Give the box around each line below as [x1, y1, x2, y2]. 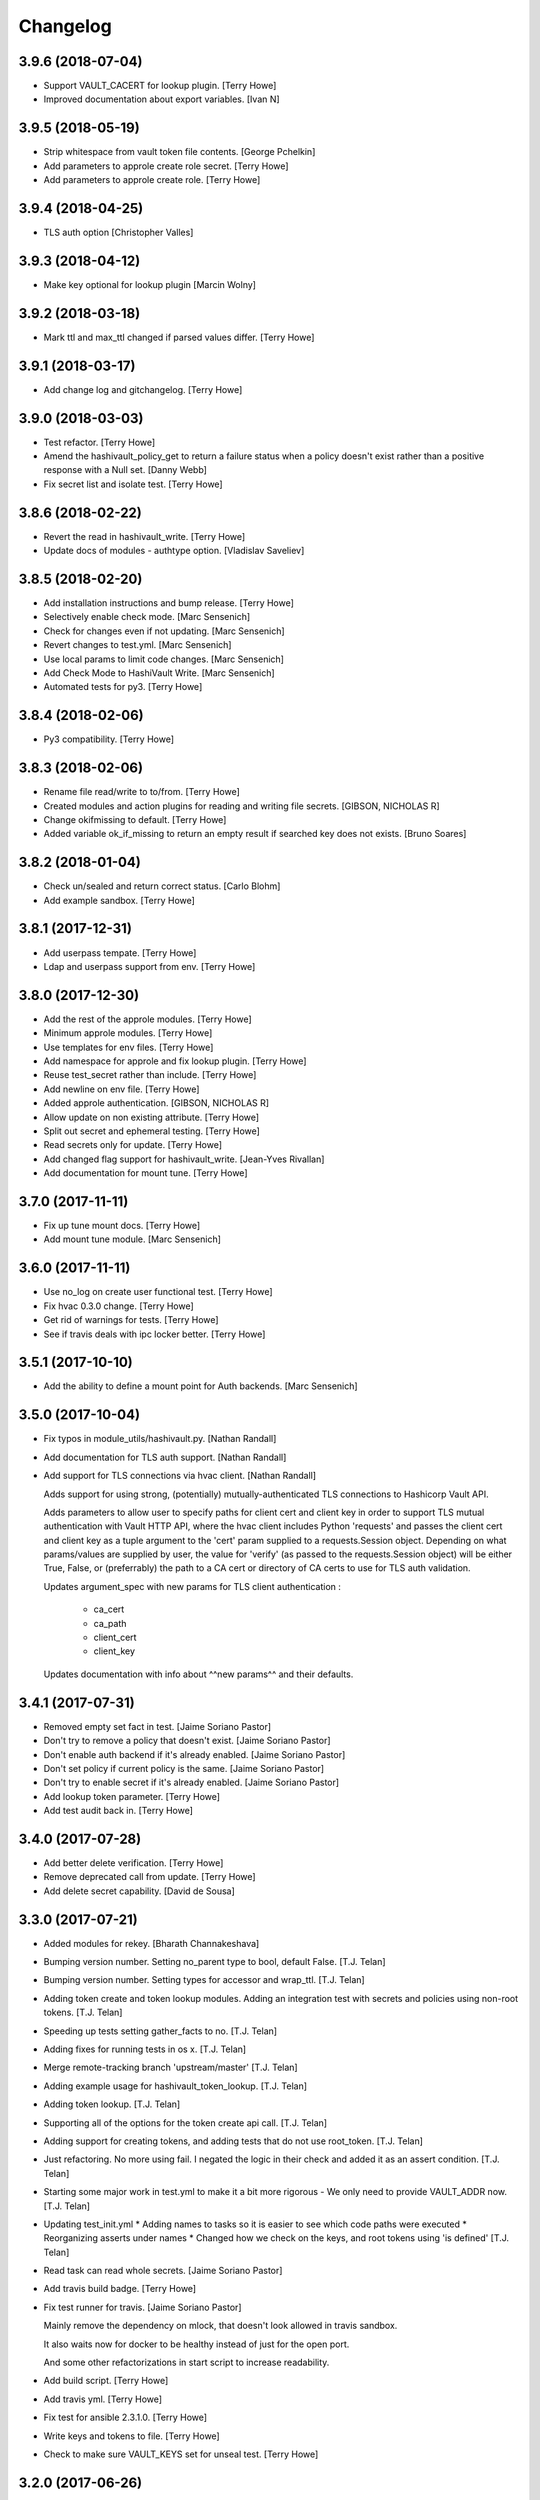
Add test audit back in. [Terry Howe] [43, 1805, 194, 1817]
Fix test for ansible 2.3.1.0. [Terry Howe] [43, 2411, 208, 2424]
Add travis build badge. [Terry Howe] [43, 2283, 197, 2295]
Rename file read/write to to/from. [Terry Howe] [43, 786, 240, 798]
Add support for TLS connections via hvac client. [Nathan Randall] [43, 1470, 317, 1482]
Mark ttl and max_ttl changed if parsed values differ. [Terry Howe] [43, 331, 315, 343]
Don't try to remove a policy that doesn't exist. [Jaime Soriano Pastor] [43, 1735, 331, 1747]
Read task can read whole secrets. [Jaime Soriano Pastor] [43, 2265, 283, 2277]
